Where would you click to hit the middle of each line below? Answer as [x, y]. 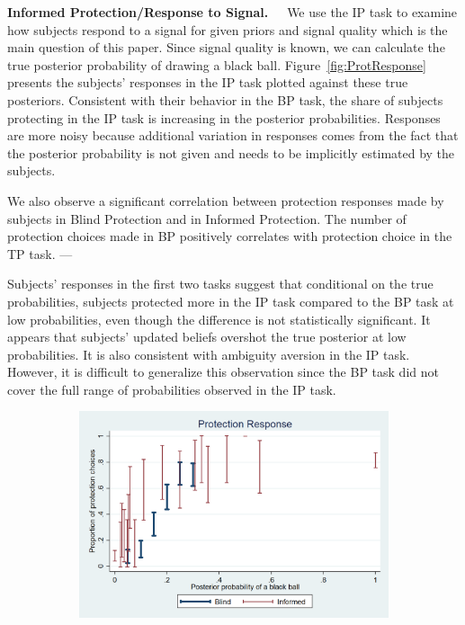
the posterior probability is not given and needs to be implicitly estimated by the [231, 152]
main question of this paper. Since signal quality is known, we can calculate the [226, 47]
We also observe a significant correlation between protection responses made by [226, 200]
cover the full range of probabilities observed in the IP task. [172, 389]
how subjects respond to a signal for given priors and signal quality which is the [228, 29]
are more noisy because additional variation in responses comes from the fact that [233, 135]
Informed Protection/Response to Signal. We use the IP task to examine [232, 12]
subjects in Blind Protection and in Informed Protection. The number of [207, 218]
